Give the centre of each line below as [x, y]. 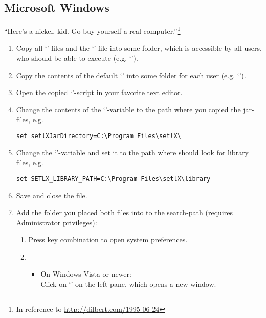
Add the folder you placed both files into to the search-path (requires [124, 212]
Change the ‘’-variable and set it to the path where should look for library [132, 152]
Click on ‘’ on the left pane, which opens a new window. [128, 284]
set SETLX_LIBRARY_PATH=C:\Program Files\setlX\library [113, 179]
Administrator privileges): [57, 222]
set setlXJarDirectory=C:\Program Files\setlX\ [98, 136]
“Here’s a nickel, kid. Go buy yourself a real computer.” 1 [92, 30]
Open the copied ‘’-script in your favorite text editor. [99, 92]
